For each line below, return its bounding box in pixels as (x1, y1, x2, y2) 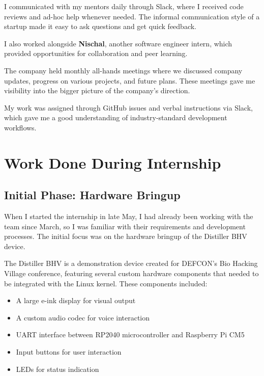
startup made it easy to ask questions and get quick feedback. (4, 21, 197, 32)
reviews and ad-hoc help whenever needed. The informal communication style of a (4, 11, 260, 21)
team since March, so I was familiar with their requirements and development (4, 221, 246, 231)
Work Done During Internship (4, 152, 221, 173)
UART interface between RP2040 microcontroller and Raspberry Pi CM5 (16, 329, 245, 340)
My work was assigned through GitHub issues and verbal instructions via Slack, (4, 102, 253, 113)
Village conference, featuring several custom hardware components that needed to (4, 268, 259, 279)
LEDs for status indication (16, 363, 99, 374)
